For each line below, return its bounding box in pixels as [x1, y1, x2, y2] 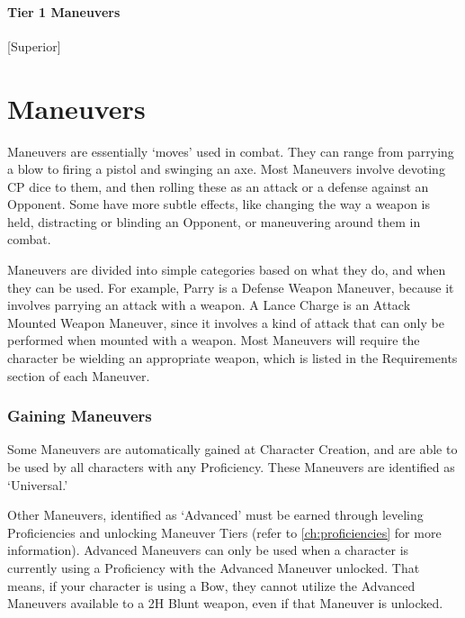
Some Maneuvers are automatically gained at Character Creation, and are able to [7, 440, 458, 459]
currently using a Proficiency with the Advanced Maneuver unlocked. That [7, 559, 420, 577]
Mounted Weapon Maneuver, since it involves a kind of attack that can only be [7, 313, 444, 332]
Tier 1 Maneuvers [7, 2, 121, 21]
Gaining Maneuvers [7, 404, 152, 427]
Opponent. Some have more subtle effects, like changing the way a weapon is [7, 195, 430, 214]
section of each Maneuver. [7, 366, 150, 385]
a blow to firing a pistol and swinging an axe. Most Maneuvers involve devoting [7, 159, 445, 178]
